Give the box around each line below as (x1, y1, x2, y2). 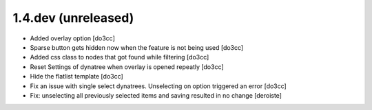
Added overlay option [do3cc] (30, 34, 115, 42)
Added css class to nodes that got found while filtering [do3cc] (30, 53, 209, 61)
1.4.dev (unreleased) (12, 10, 134, 25)
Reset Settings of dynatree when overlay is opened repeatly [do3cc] (30, 62, 224, 71)
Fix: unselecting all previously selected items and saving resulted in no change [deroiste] (30, 91, 282, 99)
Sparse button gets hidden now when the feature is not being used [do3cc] (30, 43, 244, 51)
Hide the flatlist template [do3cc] (30, 72, 123, 81)
